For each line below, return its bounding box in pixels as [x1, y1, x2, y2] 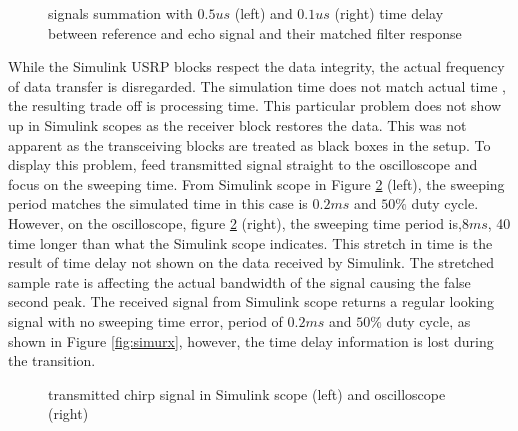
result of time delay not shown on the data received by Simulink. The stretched [8, 252, 495, 273]
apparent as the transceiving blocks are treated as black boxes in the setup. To [8, 134, 491, 155]
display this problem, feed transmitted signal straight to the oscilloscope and [8, 154, 478, 175]
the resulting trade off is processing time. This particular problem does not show [8, 95, 502, 116]
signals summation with [48, 3, 193, 23]
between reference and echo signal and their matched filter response [48, 22, 462, 43]
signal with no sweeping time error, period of [8, 310, 283, 331]
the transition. [8, 350, 96, 371]
